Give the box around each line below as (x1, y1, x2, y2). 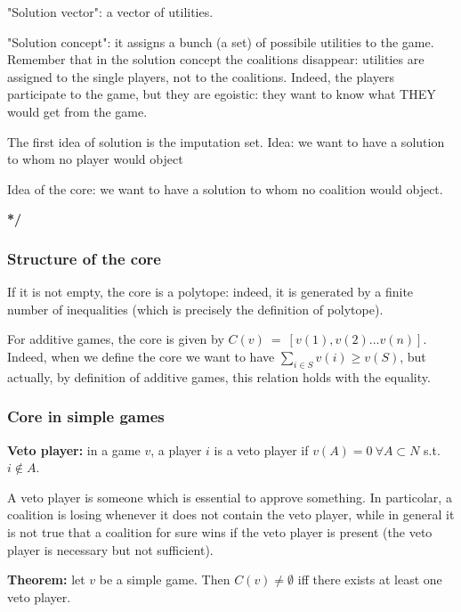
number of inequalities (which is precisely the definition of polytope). (7, 299, 384, 318)
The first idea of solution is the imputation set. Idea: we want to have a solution (7, 132, 445, 151)
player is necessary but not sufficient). (7, 540, 214, 559)
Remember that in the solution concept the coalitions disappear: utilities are (7, 50, 425, 69)
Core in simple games (7, 405, 165, 428)
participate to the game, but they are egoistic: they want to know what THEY (7, 85, 436, 103)
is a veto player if (214, 440, 309, 459)
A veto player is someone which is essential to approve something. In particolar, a (7, 487, 452, 506)
